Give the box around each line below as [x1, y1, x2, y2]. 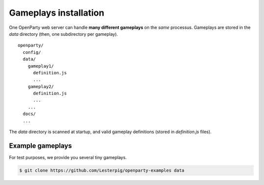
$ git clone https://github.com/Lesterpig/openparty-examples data [19, 167, 185, 173]
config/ [22, 49, 41, 55]
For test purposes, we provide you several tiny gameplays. [9, 154, 127, 160]
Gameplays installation [9, 7, 105, 18]
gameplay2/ [27, 84, 54, 89]
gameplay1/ [27, 63, 54, 69]
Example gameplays [9, 141, 72, 150]
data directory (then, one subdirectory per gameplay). [9, 31, 118, 37]
